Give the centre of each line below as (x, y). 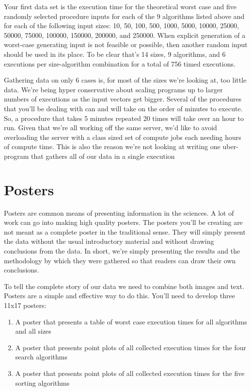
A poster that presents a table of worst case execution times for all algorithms (131, 321)
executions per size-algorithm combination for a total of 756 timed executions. (120, 63)
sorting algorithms (42, 382)
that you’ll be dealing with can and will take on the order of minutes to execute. (123, 108)
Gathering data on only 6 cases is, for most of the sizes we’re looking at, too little (125, 80)
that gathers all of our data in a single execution (103, 156)
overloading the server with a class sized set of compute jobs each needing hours (123, 137)
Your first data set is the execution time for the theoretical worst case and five (120, 6)
